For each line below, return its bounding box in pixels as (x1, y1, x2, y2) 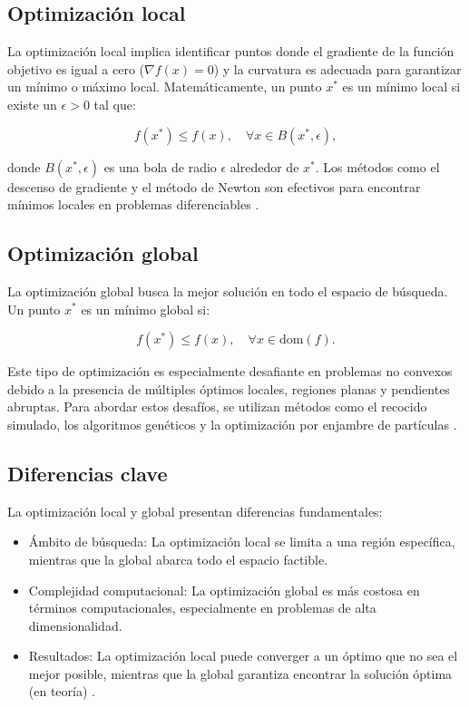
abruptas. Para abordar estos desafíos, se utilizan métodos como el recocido (7, 397, 427, 416)
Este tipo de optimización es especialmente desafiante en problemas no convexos (7, 362, 453, 381)
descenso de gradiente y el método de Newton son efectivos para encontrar (7, 177, 421, 196)
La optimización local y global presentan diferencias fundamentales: (7, 501, 383, 520)
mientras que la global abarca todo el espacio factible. (28, 549, 328, 568)
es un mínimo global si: (81, 299, 210, 318)
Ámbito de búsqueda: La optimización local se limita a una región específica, (28, 532, 455, 551)
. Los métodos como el (315, 157, 440, 176)
